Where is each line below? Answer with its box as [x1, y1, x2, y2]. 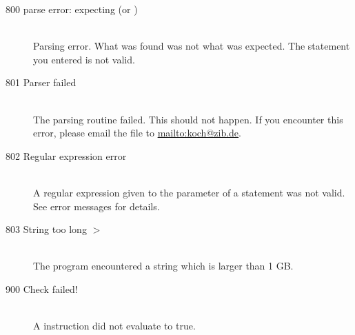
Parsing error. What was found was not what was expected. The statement [33, 39, 350, 53]
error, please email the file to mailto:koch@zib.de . [33, 125, 241, 140]
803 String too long [6, 222, 87, 236]
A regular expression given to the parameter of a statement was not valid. [33, 185, 345, 199]
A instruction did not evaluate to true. [33, 318, 196, 333]
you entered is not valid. [33, 52, 135, 66]
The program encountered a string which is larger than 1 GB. [33, 258, 294, 273]
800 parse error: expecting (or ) [6, 2, 138, 16]
